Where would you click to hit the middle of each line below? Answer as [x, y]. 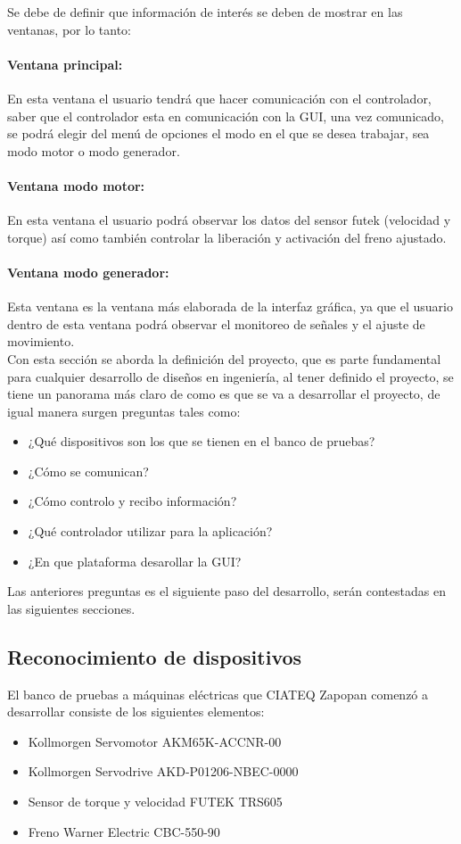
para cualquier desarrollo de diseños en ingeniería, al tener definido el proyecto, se [230, 376]
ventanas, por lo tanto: [69, 29]
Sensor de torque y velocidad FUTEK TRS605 [155, 802]
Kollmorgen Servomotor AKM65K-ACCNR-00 [155, 741]
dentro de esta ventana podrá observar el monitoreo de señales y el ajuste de [216, 323]
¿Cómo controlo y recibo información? [132, 501]
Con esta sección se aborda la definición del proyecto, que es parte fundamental [224, 358]
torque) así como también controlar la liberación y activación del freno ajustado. [227, 237]
